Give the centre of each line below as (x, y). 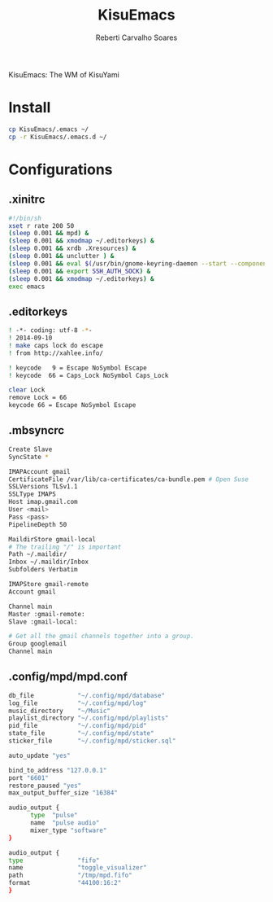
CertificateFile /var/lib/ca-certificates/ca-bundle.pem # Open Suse (129, 479)
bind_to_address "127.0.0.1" (58, 770)
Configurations (61, 169)
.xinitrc (27, 200)
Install (30, 108)
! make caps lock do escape (56, 345)
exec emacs (27, 287)
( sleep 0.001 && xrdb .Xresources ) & (72, 249)
